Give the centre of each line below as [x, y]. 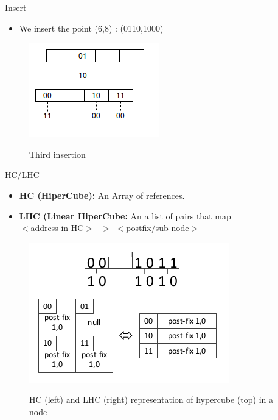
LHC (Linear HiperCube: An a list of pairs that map [125, 215]
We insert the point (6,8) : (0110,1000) [91, 28]
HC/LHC [22, 175]
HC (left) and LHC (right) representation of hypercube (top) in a [151, 400]
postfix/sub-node [158, 228]
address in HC [57, 228]
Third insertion [57, 154]
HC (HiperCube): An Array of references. [102, 195]
